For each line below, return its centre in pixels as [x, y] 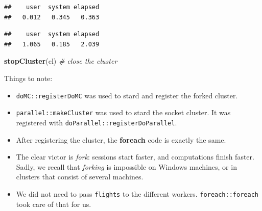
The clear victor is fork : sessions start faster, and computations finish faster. [135, 157]
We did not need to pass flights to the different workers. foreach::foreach [137, 193]
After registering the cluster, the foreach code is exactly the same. [121, 139]
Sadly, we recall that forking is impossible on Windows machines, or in [126, 166]
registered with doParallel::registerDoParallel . [97, 122]
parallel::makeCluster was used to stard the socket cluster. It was [123, 112]
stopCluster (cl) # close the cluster [61, 61]
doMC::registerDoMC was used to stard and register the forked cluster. [127, 95]
